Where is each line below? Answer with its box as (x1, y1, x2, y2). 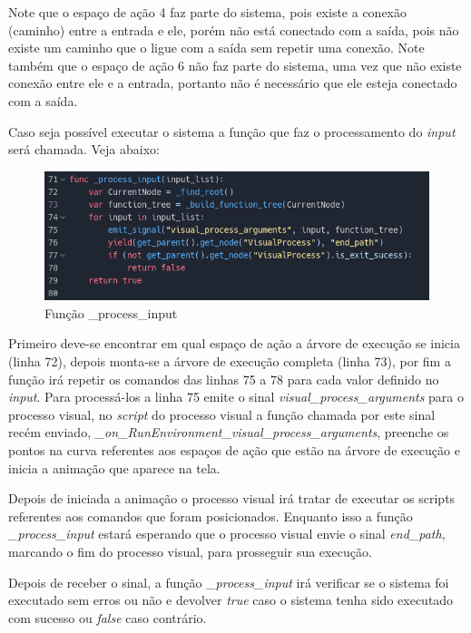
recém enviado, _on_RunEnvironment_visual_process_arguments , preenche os (8, 423, 449, 442)
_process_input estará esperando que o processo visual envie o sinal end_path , (8, 524, 446, 543)
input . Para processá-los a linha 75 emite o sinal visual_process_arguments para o (8, 387, 465, 406)
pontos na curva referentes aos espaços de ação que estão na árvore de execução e (8, 440, 460, 459)
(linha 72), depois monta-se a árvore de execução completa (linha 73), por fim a (8, 351, 451, 370)
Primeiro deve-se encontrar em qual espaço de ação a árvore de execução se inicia (8, 334, 460, 353)
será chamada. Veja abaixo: (8, 140, 160, 159)
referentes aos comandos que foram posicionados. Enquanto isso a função (8, 506, 413, 525)
